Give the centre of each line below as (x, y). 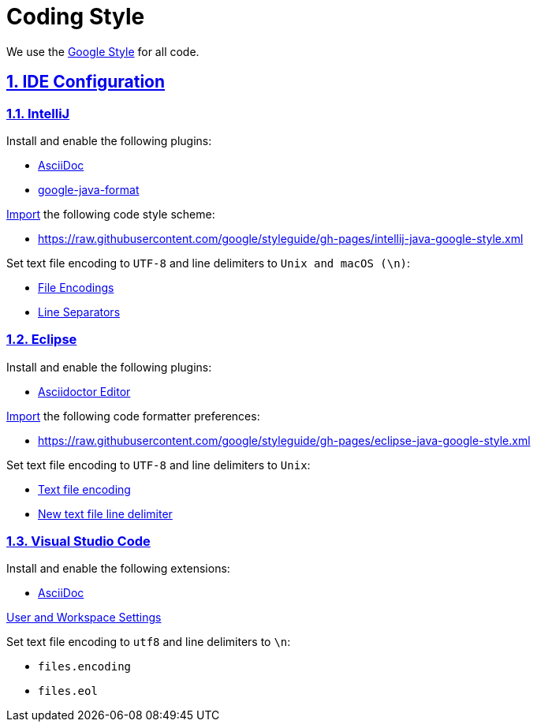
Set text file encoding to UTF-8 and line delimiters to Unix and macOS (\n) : (209, 263)
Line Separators (79, 312)
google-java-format (89, 189)
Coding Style (76, 17)
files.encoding (85, 667)
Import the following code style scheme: (111, 214)
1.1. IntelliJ (38, 113)
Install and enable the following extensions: (118, 569)
